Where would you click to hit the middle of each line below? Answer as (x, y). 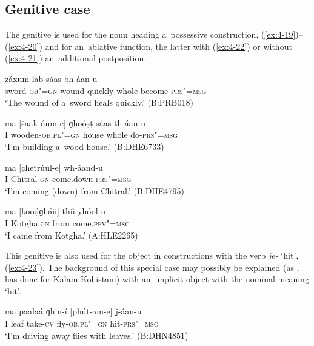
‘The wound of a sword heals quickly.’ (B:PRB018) (99, 102)
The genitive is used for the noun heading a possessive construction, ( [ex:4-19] (150, 34)
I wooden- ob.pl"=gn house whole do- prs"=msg (92, 134)
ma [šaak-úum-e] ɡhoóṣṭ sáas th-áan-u (75, 122)
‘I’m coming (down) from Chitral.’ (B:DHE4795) (95, 190)
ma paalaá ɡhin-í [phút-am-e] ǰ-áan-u (73, 311)
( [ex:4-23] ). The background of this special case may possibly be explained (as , (152, 267)
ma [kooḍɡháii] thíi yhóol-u (55, 211)
